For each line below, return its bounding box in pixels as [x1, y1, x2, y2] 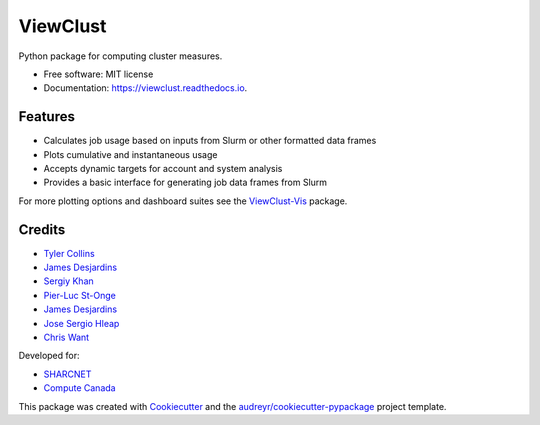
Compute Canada [43, 382, 116, 394]
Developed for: [18, 350, 80, 362]
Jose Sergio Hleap [43, 317, 120, 329]
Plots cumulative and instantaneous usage [43, 148, 218, 160]
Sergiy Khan [43, 275, 94, 287]
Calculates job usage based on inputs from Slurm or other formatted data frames [43, 135, 377, 147]
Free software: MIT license [43, 68, 154, 80]
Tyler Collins [43, 247, 95, 259]
